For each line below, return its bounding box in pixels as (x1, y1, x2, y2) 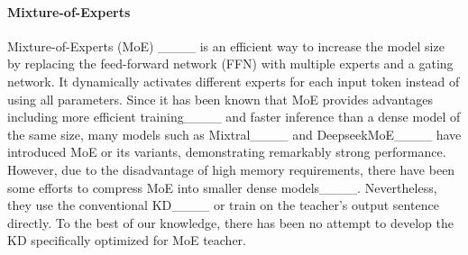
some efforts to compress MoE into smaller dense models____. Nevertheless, (7, 178, 437, 196)
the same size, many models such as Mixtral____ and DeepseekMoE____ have (7, 124, 462, 143)
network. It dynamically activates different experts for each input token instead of (7, 71, 460, 90)
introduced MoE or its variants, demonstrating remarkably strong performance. (7, 142, 446, 161)
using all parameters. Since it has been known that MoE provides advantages (7, 89, 434, 108)
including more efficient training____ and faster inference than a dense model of (7, 107, 461, 126)
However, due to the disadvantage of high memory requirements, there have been (7, 159, 455, 178)
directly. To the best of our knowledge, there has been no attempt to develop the (7, 213, 454, 232)
